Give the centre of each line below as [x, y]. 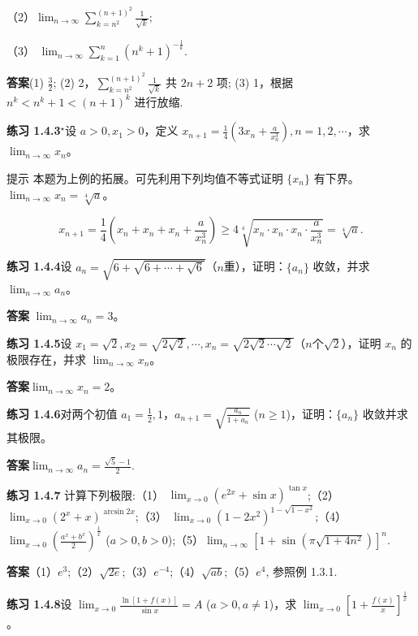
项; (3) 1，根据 [254, 82]
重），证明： [255, 266]
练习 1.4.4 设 [39, 266]
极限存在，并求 [46, 359]
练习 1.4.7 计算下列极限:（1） [86, 494]
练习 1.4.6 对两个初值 [62, 413]
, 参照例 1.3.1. [302, 571]
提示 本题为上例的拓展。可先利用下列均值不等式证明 [145, 177]
